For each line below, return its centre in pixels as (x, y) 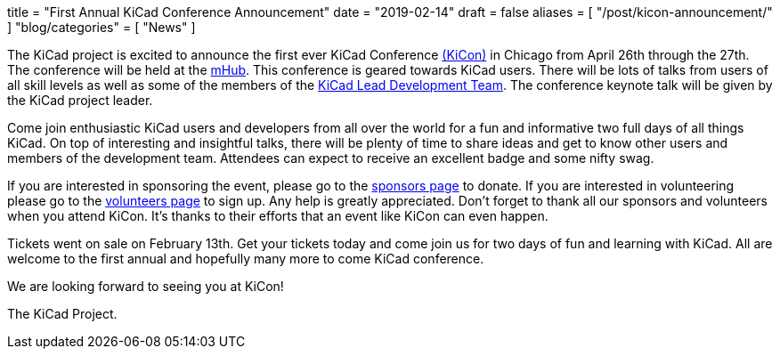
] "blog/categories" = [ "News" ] (102, 27)
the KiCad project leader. (80, 100)
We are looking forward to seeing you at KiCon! (146, 286)
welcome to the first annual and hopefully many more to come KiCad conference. (246, 259)
